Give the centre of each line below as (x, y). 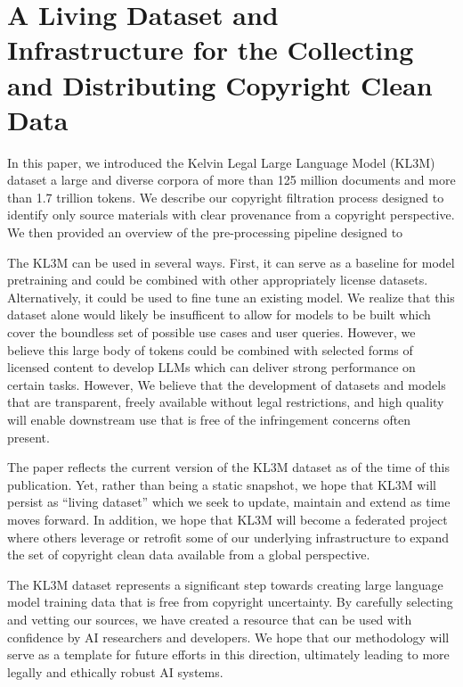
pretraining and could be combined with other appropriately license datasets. (218, 280)
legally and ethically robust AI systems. (115, 671)
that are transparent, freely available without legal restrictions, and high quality (226, 402)
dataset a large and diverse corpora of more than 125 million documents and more (231, 180)
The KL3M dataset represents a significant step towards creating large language (225, 584)
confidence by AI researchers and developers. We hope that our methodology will (228, 637)
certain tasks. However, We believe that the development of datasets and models (227, 384)
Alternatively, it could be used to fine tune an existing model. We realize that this (231, 297)
